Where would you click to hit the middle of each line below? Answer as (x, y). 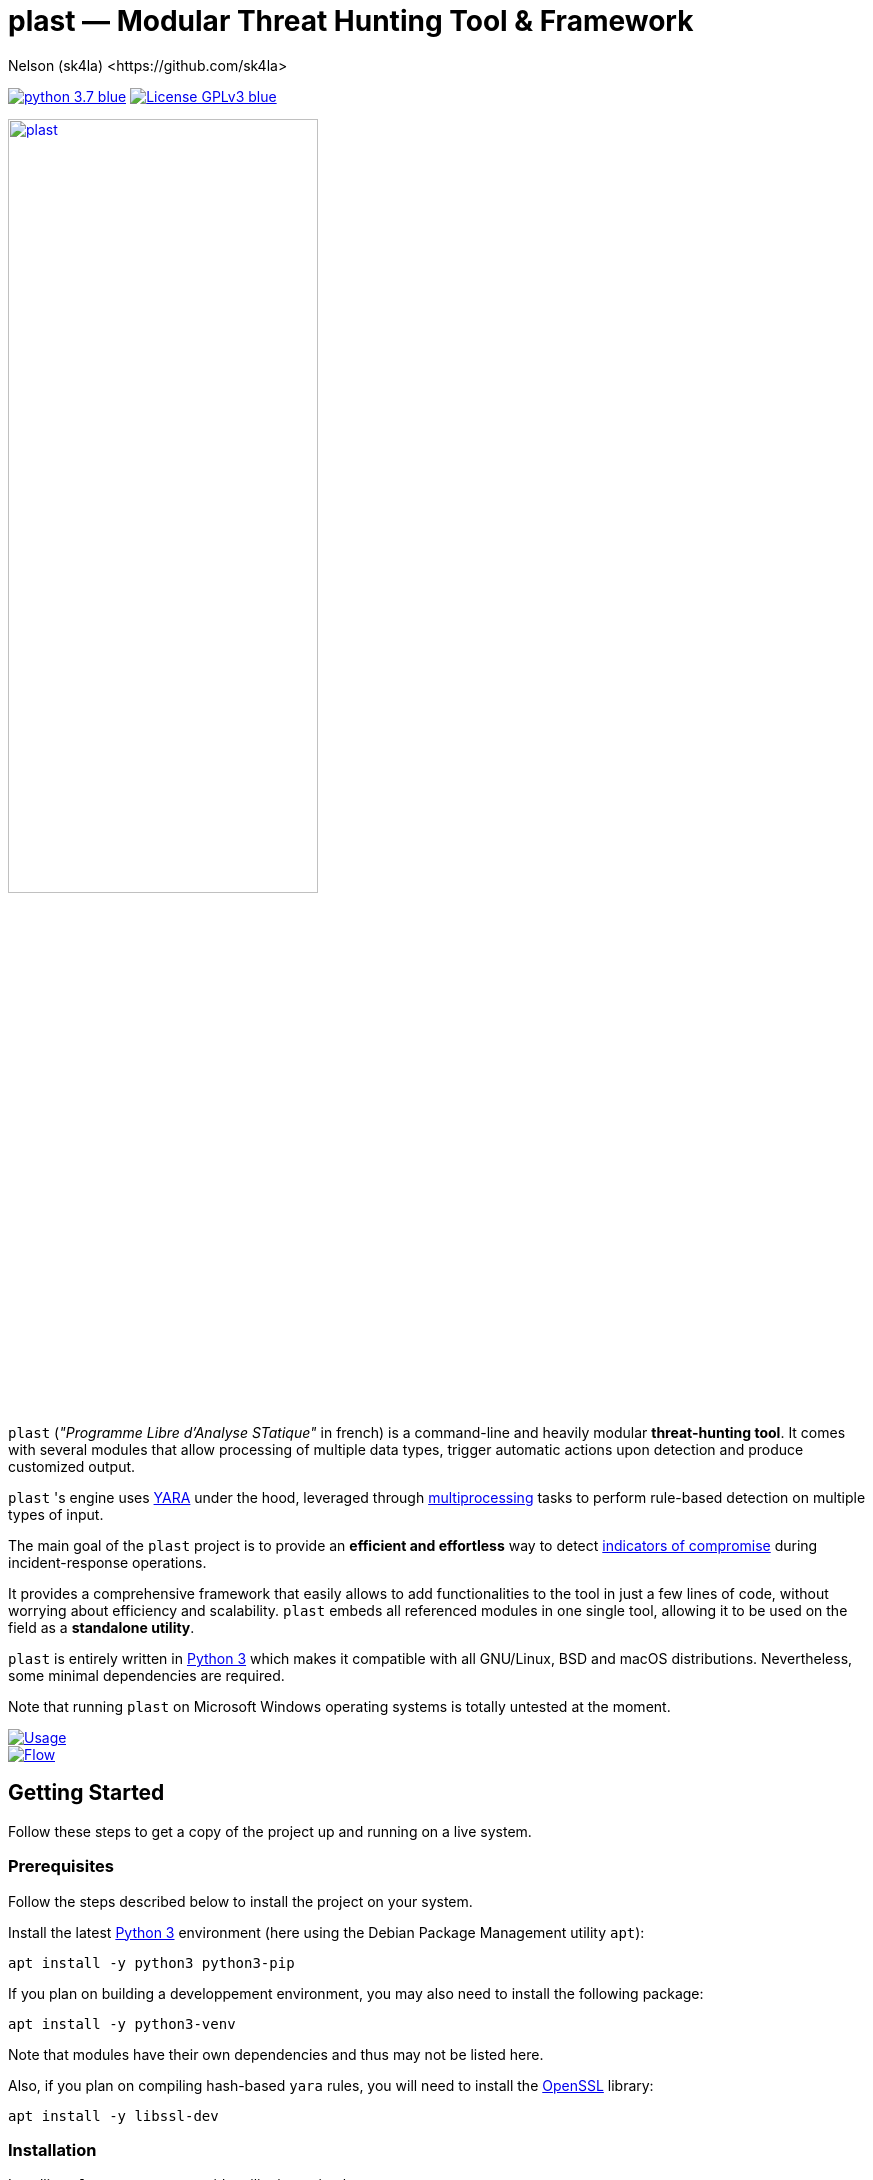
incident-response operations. (107, 1562)
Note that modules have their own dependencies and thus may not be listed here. (276, 2054)
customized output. (72, 1466)
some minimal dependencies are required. (146, 1675)
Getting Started (86, 1793)
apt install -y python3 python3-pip (151, 1962)
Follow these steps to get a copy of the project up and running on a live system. (270, 1831)
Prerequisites (61, 1866)
